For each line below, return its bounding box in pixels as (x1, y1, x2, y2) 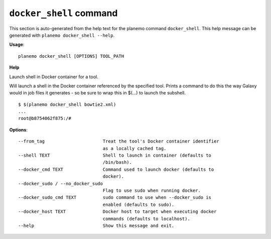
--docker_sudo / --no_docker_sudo (18, 181, 103, 186)
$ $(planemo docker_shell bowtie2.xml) (18, 101, 116, 107)
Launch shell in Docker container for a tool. (9, 73, 98, 80)
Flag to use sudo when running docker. (102, 187, 201, 193)
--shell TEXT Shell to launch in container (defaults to (18, 153, 212, 158)
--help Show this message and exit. (18, 222, 175, 228)
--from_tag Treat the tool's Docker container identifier (18, 139, 219, 144)
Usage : (9, 42, 25, 48)
